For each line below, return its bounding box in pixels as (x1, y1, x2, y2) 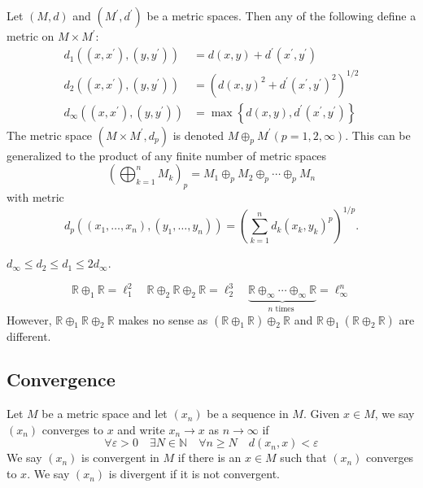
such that (280, 449, 327, 466)
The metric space (7, 126, 93, 143)
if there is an (177, 449, 242, 466)
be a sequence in (207, 405, 289, 422)
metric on (7, 28, 55, 44)
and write (117, 420, 165, 438)
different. (7, 327, 51, 344)
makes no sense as (118, 311, 208, 328)
